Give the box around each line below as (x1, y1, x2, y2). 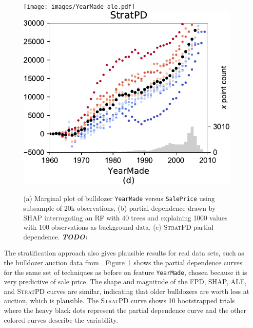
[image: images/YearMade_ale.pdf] (23, 3, 136, 10)
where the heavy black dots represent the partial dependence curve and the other (4, 305, 246, 315)
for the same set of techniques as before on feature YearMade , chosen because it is (4, 267, 247, 277)
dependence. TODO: (23, 231, 88, 241)
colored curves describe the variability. (4, 314, 118, 325)
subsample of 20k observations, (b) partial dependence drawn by (23, 202, 216, 213)
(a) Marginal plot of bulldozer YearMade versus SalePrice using (23, 193, 215, 203)
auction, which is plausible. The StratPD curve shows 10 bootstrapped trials (4, 295, 235, 306)
